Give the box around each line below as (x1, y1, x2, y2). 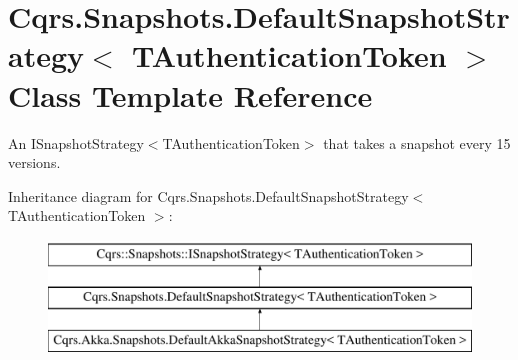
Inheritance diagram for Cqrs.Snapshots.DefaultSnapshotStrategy (8, 185, 409, 206)
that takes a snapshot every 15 (323, 132, 511, 153)
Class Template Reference (8, 74, 373, 115)
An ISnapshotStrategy (8, 132, 144, 153)
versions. (8, 152, 61, 173)
